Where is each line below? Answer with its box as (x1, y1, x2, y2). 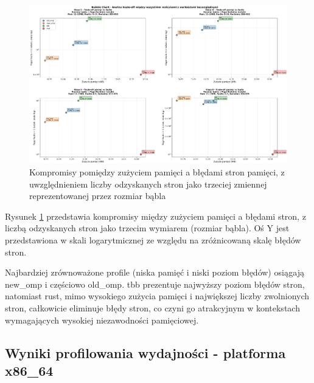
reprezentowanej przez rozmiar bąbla (29, 189, 166, 202)
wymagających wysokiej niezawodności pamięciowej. (5, 313, 199, 326)
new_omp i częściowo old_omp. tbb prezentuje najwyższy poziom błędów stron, (5, 277, 305, 290)
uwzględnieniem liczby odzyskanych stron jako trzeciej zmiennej (29, 177, 267, 190)
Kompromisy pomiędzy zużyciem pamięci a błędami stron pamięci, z (29, 166, 285, 178)
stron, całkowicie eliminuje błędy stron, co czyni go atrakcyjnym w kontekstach (5, 302, 300, 314)
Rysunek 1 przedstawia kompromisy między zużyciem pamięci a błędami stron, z (5, 209, 306, 222)
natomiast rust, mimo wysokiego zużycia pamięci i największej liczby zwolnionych (5, 290, 310, 302)
